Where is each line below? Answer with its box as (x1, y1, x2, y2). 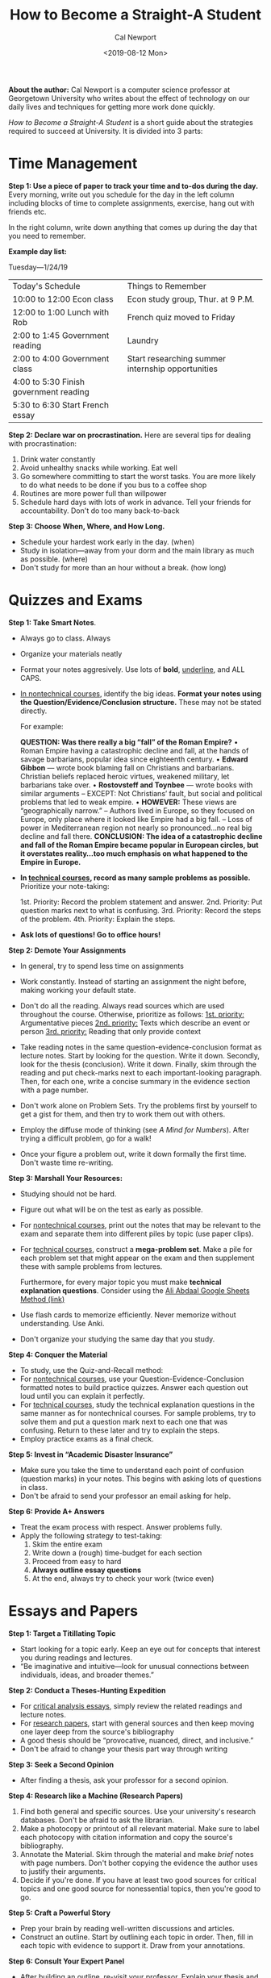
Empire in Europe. (19, 857, 81, 866)
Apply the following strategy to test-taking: (19, 1530, 163, 1540)
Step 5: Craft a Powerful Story (8, 1908, 111, 1917)
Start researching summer (127, 353, 227, 364)
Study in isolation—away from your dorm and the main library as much (19, 545, 255, 555)
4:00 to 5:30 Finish (12, 376, 85, 387)
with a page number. (19, 1085, 89, 1095)
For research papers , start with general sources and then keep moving (19, 1718, 255, 1728)
